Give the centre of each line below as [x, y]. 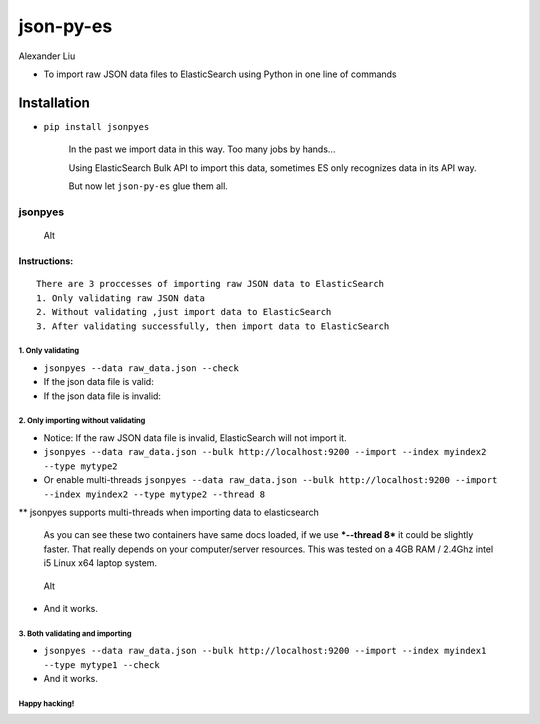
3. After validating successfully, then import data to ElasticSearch [213, 326]
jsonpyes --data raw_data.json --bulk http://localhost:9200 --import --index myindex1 [265, 651]
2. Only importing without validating [82, 421]
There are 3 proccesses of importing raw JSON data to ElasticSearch [210, 284]
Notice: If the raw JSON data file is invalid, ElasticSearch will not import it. [195, 438]
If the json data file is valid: [98, 382]
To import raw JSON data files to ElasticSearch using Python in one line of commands [220, 74]
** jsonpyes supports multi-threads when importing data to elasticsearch [169, 512]
